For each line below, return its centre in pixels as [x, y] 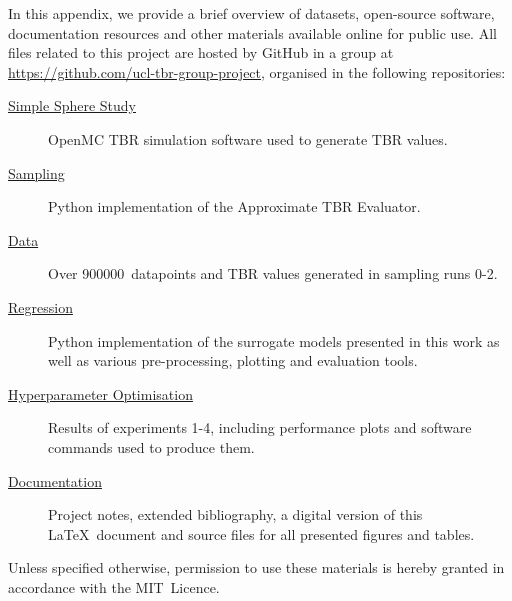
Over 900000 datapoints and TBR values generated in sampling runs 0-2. [273, 273]
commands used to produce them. [151, 446]
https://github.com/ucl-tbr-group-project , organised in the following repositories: [257, 71]
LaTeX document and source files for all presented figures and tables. [261, 533]
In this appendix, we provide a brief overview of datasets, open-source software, [251, 13]
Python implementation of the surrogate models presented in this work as [274, 340]
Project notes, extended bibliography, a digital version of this [235, 514]
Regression [40, 306]
